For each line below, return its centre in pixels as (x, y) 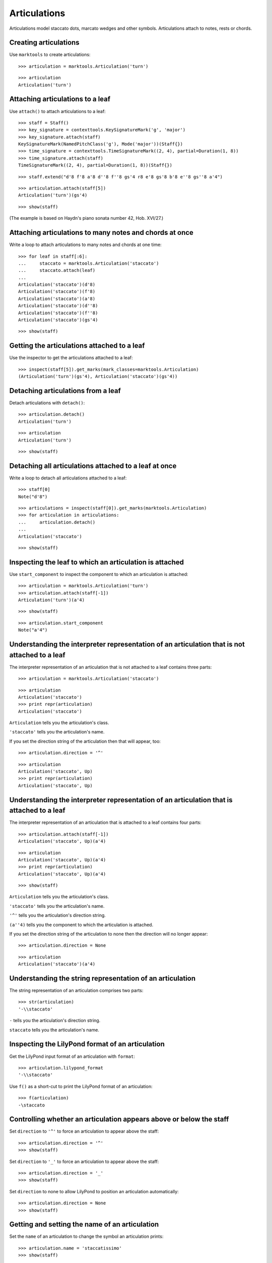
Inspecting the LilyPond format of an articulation (87, 1044)
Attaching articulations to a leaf (60, 99)
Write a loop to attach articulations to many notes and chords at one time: (86, 245)
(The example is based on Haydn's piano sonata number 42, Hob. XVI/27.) (86, 218)
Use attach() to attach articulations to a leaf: (57, 111)
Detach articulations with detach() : (47, 403)
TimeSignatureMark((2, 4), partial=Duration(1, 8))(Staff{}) (95, 165)
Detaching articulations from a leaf (65, 391)
